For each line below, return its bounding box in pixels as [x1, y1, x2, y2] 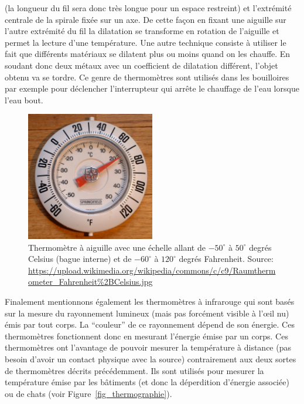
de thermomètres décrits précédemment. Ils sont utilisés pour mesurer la [5, 364, 264, 376]
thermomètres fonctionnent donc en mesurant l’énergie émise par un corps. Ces [5, 329, 288, 342]
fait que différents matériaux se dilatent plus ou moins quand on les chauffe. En [5, 48, 291, 60]
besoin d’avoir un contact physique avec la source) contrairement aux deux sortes [5, 353, 296, 365]
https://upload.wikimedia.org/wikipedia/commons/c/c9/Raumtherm [28, 264, 276, 276]
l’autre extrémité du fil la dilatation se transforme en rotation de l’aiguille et [5, 25, 279, 37]
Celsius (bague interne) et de [28, 253, 132, 265]
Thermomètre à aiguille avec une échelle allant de [28, 241, 206, 253]
